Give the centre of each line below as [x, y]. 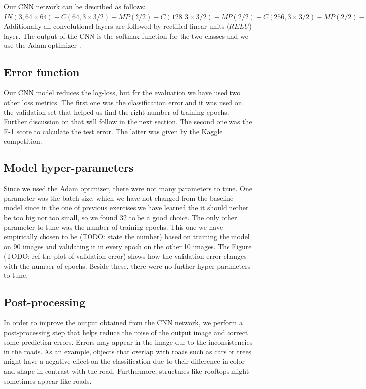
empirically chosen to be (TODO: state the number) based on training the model [127, 236]
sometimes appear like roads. [48, 380]
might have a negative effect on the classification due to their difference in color [125, 361]
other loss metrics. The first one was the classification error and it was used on [123, 102]
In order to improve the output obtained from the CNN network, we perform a [123, 323]
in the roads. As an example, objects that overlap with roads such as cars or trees [128, 351]
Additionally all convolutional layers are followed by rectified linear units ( [117, 26]
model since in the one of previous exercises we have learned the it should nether [126, 208]
